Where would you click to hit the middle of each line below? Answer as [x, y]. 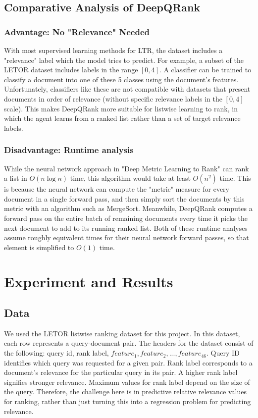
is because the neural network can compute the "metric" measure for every [117, 189]
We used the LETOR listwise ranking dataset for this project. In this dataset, [122, 333]
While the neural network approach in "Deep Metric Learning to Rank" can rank [127, 168]
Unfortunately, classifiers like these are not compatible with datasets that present [127, 89]
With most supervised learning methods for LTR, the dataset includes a [113, 50]
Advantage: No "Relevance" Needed [77, 31]
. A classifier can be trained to [205, 70]
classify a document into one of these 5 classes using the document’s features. [121, 79]
